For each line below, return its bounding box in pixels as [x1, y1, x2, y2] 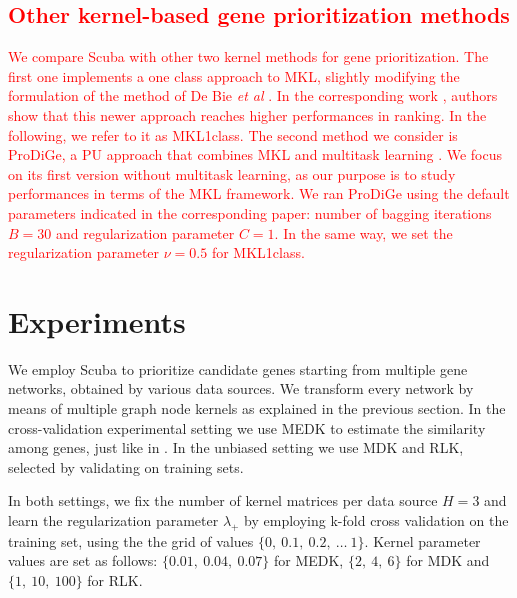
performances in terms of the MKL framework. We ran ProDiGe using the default [8, 183, 510, 204]
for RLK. [87, 570, 143, 590]
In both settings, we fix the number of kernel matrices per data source [8, 490, 438, 511]
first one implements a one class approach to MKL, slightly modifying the [8, 65, 460, 86]
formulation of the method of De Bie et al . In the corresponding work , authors [8, 85, 498, 106]
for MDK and [406, 550, 490, 571]
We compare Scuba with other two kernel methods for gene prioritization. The [8, 46, 489, 67]
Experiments [8, 300, 186, 341]
